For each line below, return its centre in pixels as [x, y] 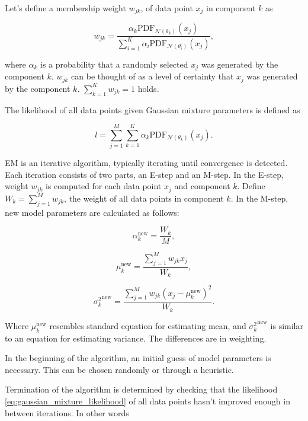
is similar [287, 325]
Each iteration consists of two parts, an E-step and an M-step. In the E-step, [144, 174]
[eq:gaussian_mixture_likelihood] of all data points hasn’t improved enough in [147, 401]
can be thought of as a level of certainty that [153, 76]
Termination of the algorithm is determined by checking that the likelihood [141, 389]
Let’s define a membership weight [65, 8]
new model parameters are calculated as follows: [92, 212]
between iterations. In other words [67, 412]
